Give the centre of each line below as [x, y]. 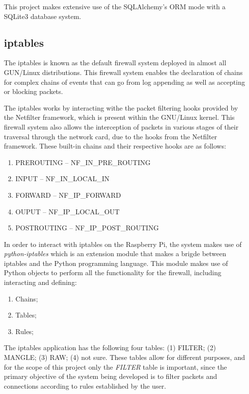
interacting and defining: [40, 282]
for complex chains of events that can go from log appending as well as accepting [124, 82]
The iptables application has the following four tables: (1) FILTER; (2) [110, 347]
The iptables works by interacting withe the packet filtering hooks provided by [121, 107]
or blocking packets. [34, 91]
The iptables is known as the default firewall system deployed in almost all [115, 63]
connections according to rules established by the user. [85, 385]
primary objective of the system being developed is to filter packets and [111, 376]
